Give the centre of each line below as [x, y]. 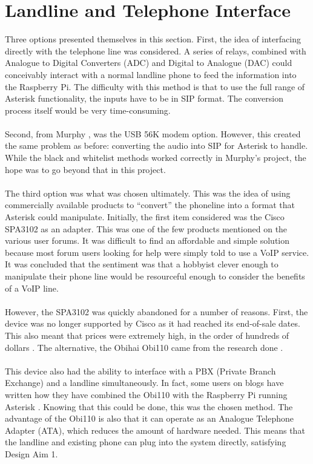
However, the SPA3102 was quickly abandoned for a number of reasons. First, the [156, 311]
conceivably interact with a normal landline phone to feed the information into [151, 74]
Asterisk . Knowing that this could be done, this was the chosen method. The [149, 406]
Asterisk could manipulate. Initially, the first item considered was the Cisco [145, 217]
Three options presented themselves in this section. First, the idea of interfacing [153, 39]
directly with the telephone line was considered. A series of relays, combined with [156, 51]
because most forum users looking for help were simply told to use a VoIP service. [157, 252]
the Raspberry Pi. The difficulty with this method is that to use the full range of [155, 86]
